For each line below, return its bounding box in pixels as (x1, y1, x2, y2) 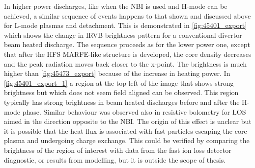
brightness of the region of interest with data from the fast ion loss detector (4, 144, 231, 155)
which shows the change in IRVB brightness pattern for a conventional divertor (4, 29, 242, 40)
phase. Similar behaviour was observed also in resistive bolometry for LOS (22, 106, 246, 117)
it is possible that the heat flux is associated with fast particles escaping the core (4, 125, 247, 136)
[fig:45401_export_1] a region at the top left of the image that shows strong (4, 77, 234, 88)
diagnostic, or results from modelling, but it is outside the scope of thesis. (4, 154, 226, 165)
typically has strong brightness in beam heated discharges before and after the (4, 96, 240, 107)
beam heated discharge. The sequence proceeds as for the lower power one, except (4, 39, 250, 49)
